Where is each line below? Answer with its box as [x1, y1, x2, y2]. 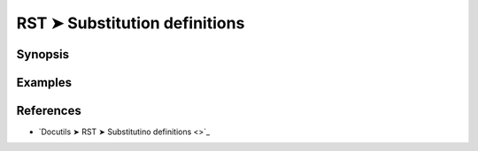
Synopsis [16, 47, 70, 62]
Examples [16, 75, 73, 90]
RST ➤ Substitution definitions [16, 13, 245, 33]
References [16, 103, 81, 118]
